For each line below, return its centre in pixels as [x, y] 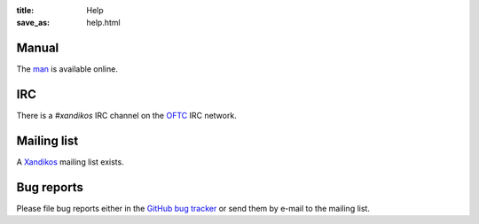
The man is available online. [67, 69]
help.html [103, 23]
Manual [38, 48]
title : [25, 10]
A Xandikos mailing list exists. [70, 162]
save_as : [33, 23]
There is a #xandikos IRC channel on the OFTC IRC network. [126, 116]
